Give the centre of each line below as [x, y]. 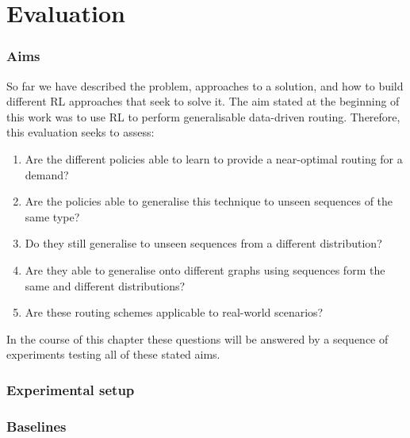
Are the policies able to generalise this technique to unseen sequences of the [209, 201]
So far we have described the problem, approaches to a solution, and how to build [205, 85]
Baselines [36, 426]
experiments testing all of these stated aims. [113, 354]
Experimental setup [71, 389]
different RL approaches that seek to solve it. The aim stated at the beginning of [203, 101]
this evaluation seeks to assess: [80, 132]
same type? [52, 216]
